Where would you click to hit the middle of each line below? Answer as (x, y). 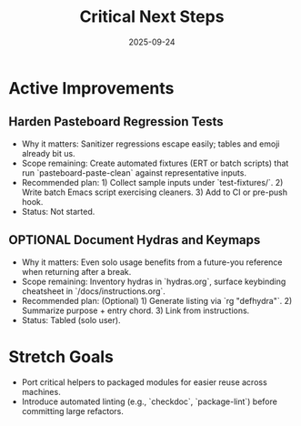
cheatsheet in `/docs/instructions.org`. (93, 291)
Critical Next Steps (152, 17)
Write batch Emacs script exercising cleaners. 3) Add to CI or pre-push (155, 192)
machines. (41, 391)
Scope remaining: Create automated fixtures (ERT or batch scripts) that (155, 163)
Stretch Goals (61, 356)
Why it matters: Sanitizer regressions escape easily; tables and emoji (150, 144)
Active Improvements (91, 88)
